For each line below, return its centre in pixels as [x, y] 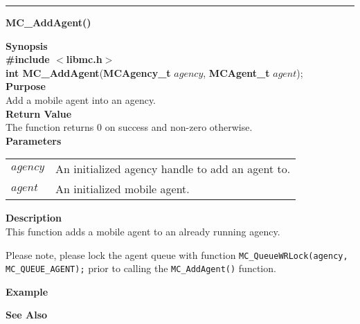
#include [28, 59]
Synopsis [27, 45]
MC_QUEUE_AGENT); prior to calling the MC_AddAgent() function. [141, 268]
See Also [27, 315]
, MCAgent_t [236, 72]
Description [34, 218]
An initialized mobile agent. [122, 189]
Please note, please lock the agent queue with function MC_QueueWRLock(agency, [177, 254]
